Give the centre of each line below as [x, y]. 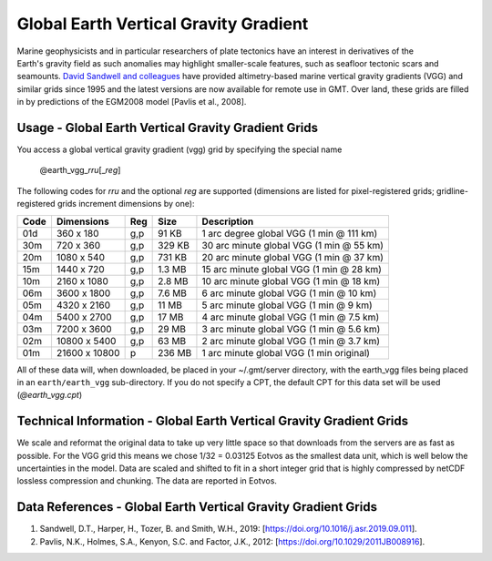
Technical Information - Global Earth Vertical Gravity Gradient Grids [213, 421]
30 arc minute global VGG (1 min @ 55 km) [293, 245]
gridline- [452, 190]
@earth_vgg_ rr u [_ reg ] [80, 170]
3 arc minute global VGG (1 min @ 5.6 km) [291, 329]
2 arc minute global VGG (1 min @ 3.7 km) [291, 341]
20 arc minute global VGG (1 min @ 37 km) [293, 257]
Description [228, 221]
